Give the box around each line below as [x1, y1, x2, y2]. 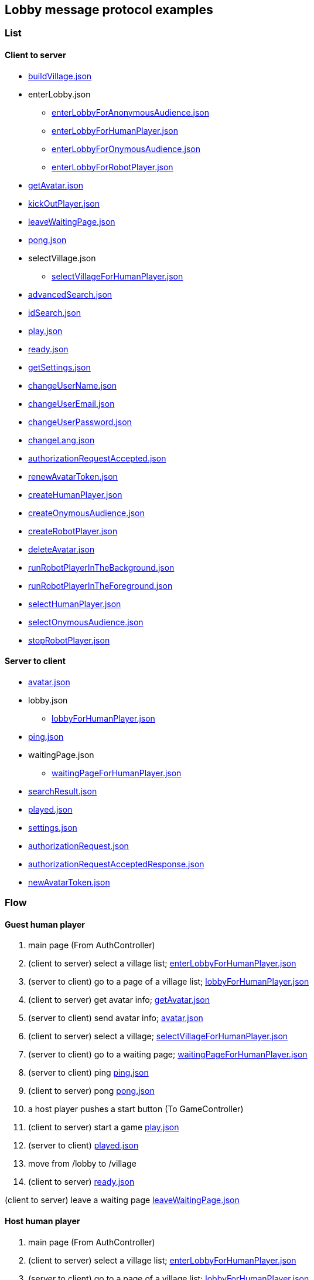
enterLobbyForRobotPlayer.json [52, 161, 173, 172]
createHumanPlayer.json [28, 489, 122, 500]
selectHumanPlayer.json [28, 598, 121, 609]
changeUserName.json [28, 380, 117, 390]
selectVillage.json [28, 252, 96, 263]
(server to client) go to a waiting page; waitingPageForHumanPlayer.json [28, 1049, 308, 1060]
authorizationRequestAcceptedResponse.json [28, 858, 204, 869]
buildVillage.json [28, 70, 92, 81]
